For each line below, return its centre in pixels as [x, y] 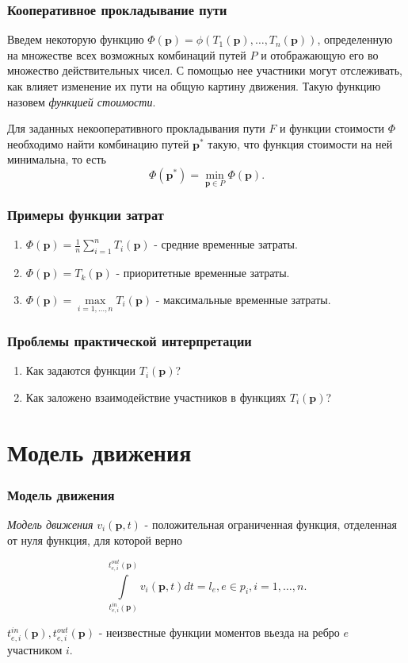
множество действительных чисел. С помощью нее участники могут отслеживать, [205, 70]
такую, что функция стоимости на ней [300, 143]
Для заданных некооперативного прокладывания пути [136, 128]
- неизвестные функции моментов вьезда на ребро [219, 632]
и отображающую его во [320, 54]
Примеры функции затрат [86, 215]
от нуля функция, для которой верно [95, 540]
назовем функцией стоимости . [82, 101]
